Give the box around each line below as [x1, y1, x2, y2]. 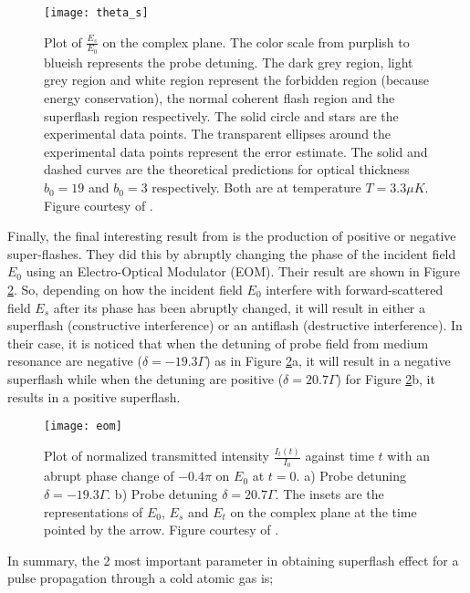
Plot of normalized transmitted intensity [44, 446, 270, 465]
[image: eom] [44, 420, 122, 433]
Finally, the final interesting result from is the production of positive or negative [7, 226, 456, 245]
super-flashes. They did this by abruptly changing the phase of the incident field [7, 244, 456, 263]
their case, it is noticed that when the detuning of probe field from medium [7, 333, 429, 352]
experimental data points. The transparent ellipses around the [44, 124, 392, 143]
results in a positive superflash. [7, 387, 181, 406]
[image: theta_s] [44, 6, 149, 19]
